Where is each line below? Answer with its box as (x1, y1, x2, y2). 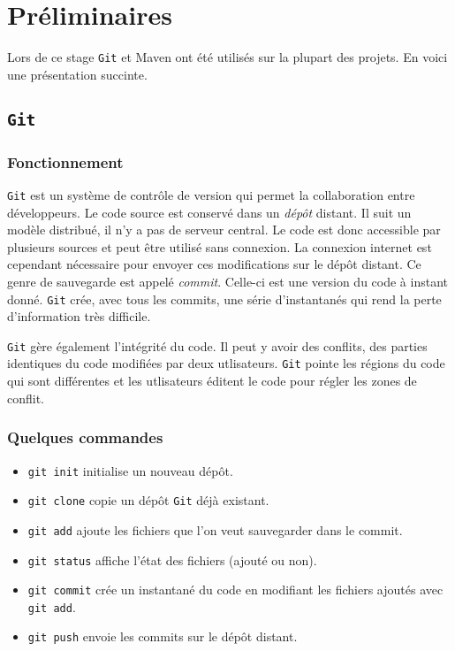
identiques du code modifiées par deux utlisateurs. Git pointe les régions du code (7, 354, 445, 372)
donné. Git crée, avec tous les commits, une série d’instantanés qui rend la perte (7, 289, 442, 308)
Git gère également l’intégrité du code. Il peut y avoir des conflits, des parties (7, 336, 428, 355)
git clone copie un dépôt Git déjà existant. (27, 491, 269, 509)
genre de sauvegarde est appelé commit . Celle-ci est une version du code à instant (7, 272, 449, 290)
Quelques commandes (7, 426, 163, 448)
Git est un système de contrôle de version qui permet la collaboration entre (7, 185, 415, 203)
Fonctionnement (7, 150, 124, 172)
